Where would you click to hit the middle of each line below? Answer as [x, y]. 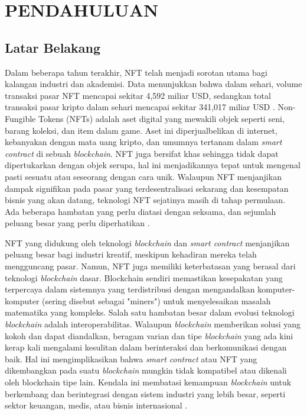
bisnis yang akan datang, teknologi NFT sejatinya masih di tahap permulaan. [145, 200]
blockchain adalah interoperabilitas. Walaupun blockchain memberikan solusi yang [153, 324]
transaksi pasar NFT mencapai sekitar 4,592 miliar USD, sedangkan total [138, 95]
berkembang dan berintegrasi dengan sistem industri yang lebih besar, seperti [145, 393]
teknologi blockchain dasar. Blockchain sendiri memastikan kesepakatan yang [144, 277]
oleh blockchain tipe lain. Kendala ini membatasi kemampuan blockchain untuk [148, 382]
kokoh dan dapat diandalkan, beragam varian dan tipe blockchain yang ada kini [149, 335]
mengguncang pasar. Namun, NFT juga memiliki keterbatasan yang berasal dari [150, 266]
